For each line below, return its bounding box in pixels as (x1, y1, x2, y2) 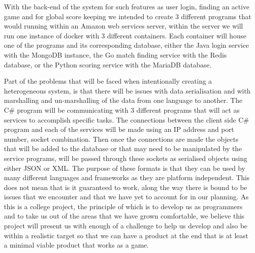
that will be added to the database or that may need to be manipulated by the (4, 143, 242, 154)
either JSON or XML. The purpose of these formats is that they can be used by (4, 162, 246, 173)
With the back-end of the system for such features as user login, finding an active (4, 1, 250, 11)
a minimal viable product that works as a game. (4, 240, 149, 250)
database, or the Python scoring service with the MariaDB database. (4, 59, 212, 69)
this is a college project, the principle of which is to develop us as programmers (4, 201, 243, 211)
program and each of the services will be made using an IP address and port (4, 124, 234, 134)
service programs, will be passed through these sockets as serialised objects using (4, 153, 248, 163)
